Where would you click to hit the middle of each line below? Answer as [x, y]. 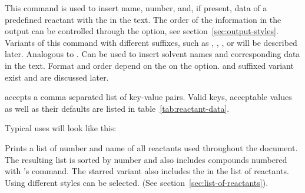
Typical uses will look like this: [61, 128]
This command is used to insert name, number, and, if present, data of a [136, 8]
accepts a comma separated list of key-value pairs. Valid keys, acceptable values [148, 97]
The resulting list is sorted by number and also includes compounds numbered [146, 159]
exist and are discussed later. [57, 77]
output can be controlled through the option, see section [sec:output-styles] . [142, 31]
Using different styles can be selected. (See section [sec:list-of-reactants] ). [137, 182]
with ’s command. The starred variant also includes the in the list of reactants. [147, 171]
